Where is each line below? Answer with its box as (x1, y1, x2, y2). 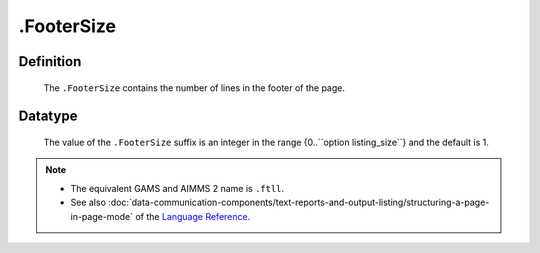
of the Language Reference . (135, 210, 251, 222)
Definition (18, 53, 82, 70)
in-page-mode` (70, 210, 134, 222)
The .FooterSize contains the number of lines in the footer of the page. (43, 81, 345, 94)
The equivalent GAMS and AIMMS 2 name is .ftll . (70, 182, 285, 194)
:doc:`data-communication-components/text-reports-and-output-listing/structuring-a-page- (108, 196, 490, 209)
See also (70, 196, 107, 209)
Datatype (18, 108, 78, 125)
